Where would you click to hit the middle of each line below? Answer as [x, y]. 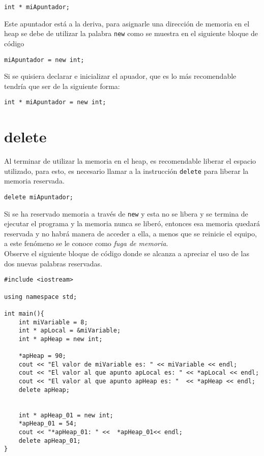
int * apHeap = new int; [61, 339]
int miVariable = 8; [53, 322]
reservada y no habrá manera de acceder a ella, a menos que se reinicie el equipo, [131, 233]
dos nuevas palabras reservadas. [53, 263]
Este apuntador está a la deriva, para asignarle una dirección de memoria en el [127, 23]
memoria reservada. [34, 181]
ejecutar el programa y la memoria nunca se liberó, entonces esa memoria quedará [132, 223]
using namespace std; [41, 297]
